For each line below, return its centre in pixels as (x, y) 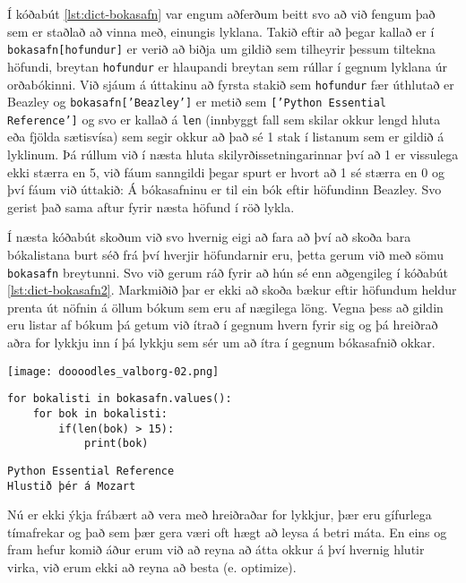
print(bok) (116, 444)
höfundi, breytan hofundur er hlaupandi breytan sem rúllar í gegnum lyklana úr (227, 66)
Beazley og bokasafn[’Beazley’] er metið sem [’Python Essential (197, 102)
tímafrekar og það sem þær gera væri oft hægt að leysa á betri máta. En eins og (227, 532)
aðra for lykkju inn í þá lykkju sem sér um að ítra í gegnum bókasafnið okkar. (221, 343)
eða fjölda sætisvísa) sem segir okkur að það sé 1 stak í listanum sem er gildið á (226, 137)
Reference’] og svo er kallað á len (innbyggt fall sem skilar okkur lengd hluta (224, 119)
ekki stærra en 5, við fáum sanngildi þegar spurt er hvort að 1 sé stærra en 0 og (226, 171)
